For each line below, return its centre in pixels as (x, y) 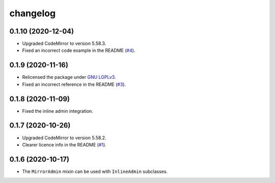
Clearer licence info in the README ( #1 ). (64, 144)
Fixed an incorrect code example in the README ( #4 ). (79, 50)
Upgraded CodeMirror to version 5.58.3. (64, 44)
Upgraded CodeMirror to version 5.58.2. (64, 138)
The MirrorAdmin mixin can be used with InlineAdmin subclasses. (95, 171)
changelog (33, 13)
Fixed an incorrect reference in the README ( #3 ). (74, 84)
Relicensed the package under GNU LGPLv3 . (69, 77)
